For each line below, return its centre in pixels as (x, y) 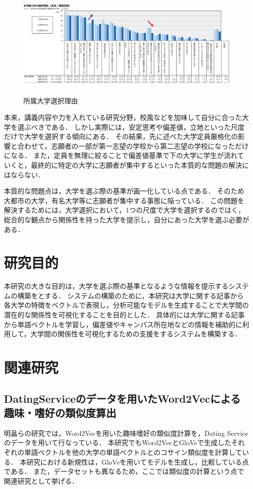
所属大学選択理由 (51, 101)
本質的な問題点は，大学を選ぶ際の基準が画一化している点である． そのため (124, 191)
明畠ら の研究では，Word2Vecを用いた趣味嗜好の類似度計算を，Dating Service (126, 433)
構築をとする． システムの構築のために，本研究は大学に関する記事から (131, 295)
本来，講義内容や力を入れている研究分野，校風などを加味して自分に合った (123, 117)
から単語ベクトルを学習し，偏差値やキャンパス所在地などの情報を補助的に (123, 324)
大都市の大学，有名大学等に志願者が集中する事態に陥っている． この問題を (124, 200)
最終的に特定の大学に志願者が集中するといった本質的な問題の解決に (140, 165)
